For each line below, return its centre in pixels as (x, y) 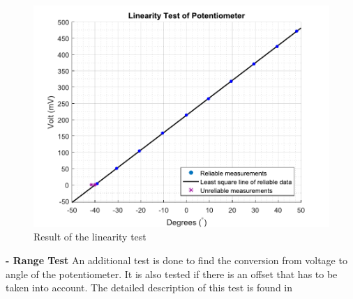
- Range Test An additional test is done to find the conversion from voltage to (176, 260)
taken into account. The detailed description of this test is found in (149, 287)
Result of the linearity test (90, 237)
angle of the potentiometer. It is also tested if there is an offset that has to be (172, 274)
